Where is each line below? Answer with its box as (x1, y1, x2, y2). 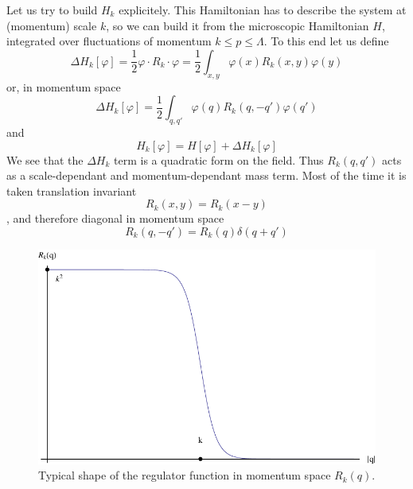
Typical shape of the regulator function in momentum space (38, 467, 331, 483)
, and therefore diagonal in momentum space (6, 210, 224, 227)
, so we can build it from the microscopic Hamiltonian (106, 17, 369, 33)
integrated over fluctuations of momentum (6, 33, 212, 49)
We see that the (6, 151, 84, 168)
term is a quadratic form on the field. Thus (114, 151, 324, 168)
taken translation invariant (6, 182, 137, 199)
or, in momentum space (6, 78, 121, 95)
